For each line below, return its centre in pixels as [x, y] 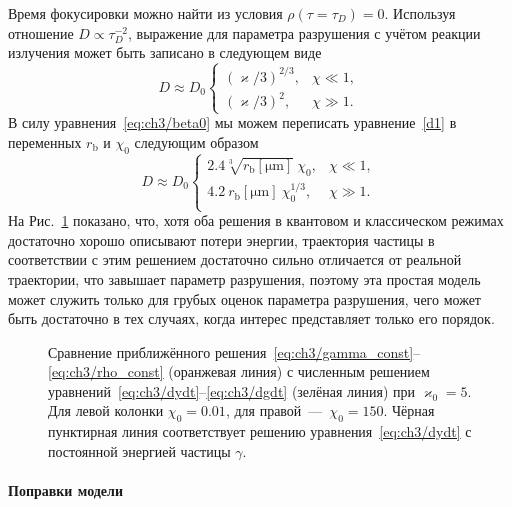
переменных [45, 141]
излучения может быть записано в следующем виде [165, 52]
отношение [41, 32]
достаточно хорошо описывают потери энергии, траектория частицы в [221, 239]
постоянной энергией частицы [139, 450]
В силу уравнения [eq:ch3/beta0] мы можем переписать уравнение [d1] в [232, 122]
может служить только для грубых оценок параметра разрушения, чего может [244, 298]
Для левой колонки [106, 410]
